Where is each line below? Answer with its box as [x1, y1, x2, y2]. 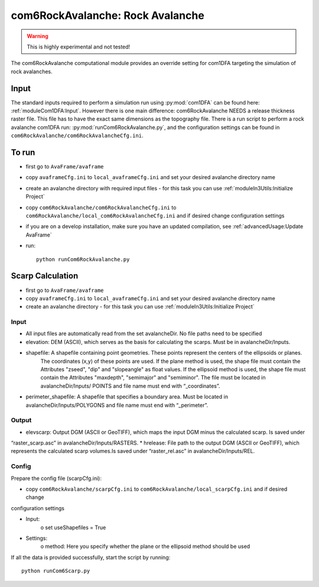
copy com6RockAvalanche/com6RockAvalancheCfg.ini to [25, 204, 177, 211]
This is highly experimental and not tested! [27, 43, 131, 50]
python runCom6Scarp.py [21, 567, 90, 575]
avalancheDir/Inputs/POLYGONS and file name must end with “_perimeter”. [25, 401, 209, 408]
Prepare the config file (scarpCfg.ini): [11, 475, 102, 482]
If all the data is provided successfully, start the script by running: [11, 553, 171, 561]
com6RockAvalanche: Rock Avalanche [11, 9, 205, 22]
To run [11, 148, 35, 157]
